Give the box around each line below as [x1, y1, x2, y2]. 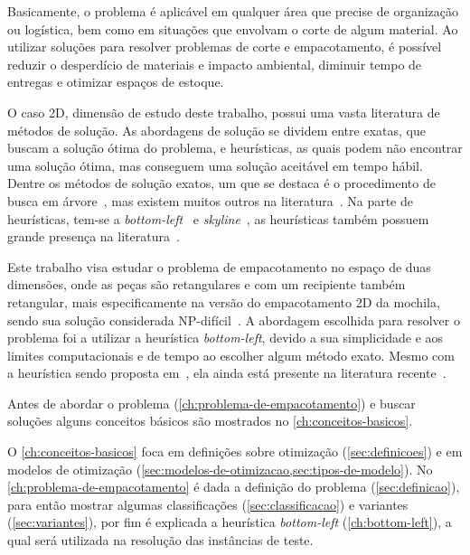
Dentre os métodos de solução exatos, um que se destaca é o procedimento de [7, 174, 436, 193]
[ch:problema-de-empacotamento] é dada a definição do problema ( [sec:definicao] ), [7, 477, 460, 496]
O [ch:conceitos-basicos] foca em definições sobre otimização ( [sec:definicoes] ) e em [7, 442, 463, 461]
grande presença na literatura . [7, 227, 180, 246]
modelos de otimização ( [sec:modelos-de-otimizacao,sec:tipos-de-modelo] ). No [7, 459, 433, 478]
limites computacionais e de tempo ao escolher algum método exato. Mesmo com [7, 345, 455, 364]
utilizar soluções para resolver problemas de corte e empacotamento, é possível [7, 37, 442, 56]
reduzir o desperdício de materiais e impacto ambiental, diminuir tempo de [7, 54, 422, 73]
